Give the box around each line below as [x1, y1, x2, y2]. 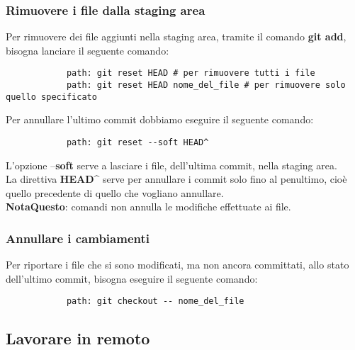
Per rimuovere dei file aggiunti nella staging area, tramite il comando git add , [6, 29, 346, 44]
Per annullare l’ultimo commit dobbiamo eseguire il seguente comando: [6, 112, 314, 127]
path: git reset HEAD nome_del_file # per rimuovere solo [66, 80, 346, 91]
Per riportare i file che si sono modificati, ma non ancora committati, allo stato [6, 257, 349, 272]
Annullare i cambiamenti [6, 229, 150, 247]
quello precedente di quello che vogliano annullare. [6, 185, 224, 200]
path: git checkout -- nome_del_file [66, 296, 244, 307]
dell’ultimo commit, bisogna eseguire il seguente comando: [6, 271, 258, 286]
